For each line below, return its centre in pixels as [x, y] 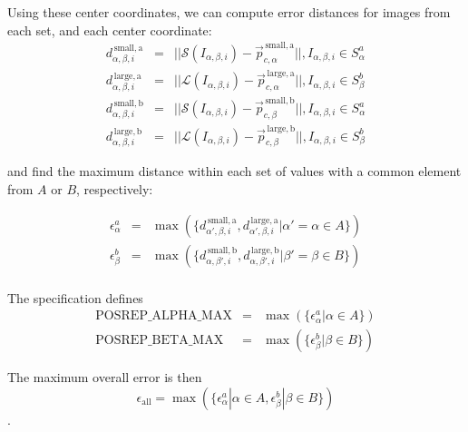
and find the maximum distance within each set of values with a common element [234, 171]
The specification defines [75, 297]
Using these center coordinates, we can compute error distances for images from [229, 12]
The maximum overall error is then [105, 377]
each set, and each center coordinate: [110, 29]
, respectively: [115, 188]
